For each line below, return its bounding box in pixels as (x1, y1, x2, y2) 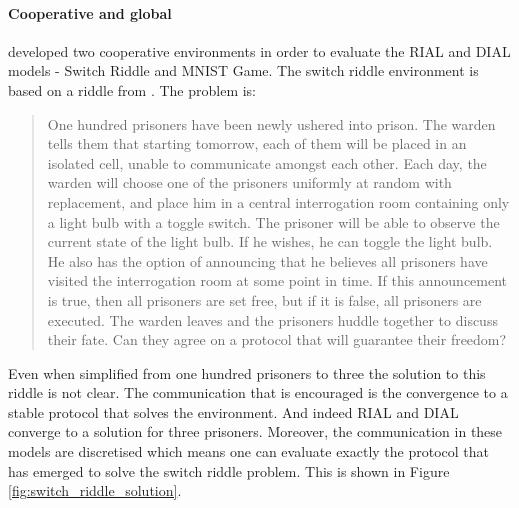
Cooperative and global (8, 2, 172, 23)
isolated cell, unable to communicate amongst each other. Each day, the (47, 152, 487, 173)
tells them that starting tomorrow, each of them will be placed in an (47, 133, 467, 154)
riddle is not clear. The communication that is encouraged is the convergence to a (8, 382, 508, 403)
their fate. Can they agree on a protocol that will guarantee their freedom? (47, 329, 507, 350)
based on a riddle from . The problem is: (8, 79, 257, 100)
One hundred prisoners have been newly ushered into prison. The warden (47, 113, 496, 134)
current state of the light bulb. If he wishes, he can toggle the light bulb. (47, 231, 493, 252)
